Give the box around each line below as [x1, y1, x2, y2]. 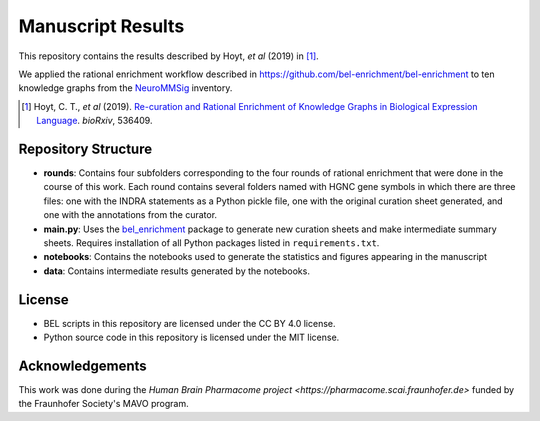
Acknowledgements [18, 357, 147, 374]
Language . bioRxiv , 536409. [36, 115, 153, 127]
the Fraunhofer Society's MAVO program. [18, 398, 189, 410]
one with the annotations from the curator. [43, 209, 218, 221]
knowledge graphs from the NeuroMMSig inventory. [18, 82, 233, 94]
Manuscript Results [18, 15, 185, 37]
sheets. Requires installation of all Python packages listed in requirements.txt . [43, 236, 380, 249]
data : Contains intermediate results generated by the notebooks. [43, 265, 310, 277]
